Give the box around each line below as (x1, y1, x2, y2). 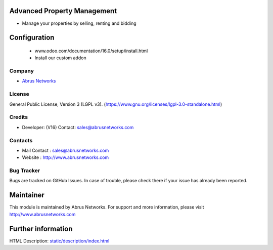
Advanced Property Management (9, 7, 117, 15)
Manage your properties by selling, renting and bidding (22, 20, 136, 26)
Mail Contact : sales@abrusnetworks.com (22, 147, 109, 153)
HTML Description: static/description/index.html (9, 238, 110, 244)
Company (9, 67, 34, 74)
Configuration (9, 33, 55, 42)
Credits (9, 114, 28, 121)
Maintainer (9, 191, 45, 199)
